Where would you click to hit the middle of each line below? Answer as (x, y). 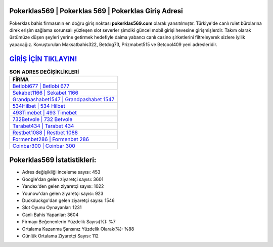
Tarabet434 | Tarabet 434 (43, 126)
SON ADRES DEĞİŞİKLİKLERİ (44, 72)
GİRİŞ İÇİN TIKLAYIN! (43, 59)
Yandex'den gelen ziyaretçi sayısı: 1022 (63, 186)
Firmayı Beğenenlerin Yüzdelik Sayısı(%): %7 (69, 222)
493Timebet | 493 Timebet (44, 112)
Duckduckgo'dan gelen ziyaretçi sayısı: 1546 (68, 200)
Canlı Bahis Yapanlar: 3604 (50, 215)
